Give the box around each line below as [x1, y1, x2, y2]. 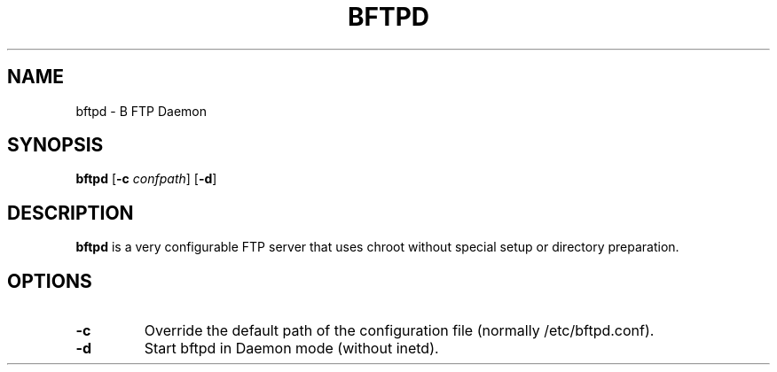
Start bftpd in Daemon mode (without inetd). [144, 339, 439, 358]
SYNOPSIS [7, 134, 104, 157]
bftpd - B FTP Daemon [75, 103, 208, 119]
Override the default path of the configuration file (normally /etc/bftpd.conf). [144, 322, 655, 340]
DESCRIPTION [7, 201, 134, 224]
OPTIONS [7, 269, 92, 292]
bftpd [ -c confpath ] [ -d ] [75, 171, 217, 187]
